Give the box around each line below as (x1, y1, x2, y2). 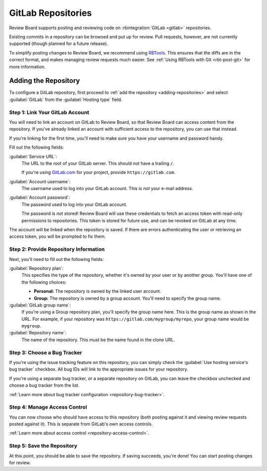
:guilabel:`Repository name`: (9, 330, 67, 336)
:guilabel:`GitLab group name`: (9, 302, 71, 308)
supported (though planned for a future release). (9, 41, 108, 47)
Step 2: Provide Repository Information (9, 246, 105, 253)
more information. (9, 63, 45, 69)
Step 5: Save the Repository (9, 442, 78, 449)
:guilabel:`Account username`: (9, 178, 71, 184)
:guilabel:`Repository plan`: (9, 265, 64, 271)
